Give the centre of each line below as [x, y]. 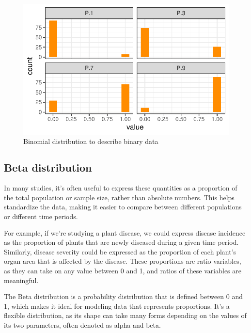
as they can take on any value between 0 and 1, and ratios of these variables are [123, 270]
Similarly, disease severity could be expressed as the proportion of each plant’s [120, 251]
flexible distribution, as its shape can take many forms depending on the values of [125, 315]
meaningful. [21, 280]
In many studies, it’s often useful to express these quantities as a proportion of [121, 188]
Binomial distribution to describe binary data [91, 141]
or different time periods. [41, 216]
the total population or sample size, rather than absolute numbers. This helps [119, 197]
